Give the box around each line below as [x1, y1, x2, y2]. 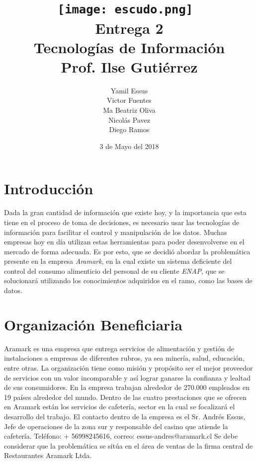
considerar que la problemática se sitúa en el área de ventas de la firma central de [4, 440, 253, 451]
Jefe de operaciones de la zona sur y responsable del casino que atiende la [4, 421, 228, 431]
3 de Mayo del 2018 [99, 141, 159, 151]
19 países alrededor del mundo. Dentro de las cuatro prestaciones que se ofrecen [4, 391, 247, 402]
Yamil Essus [110, 85, 148, 95]
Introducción [4, 178, 93, 199]
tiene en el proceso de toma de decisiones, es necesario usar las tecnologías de [4, 217, 240, 227]
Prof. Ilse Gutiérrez [61, 56, 198, 77]
